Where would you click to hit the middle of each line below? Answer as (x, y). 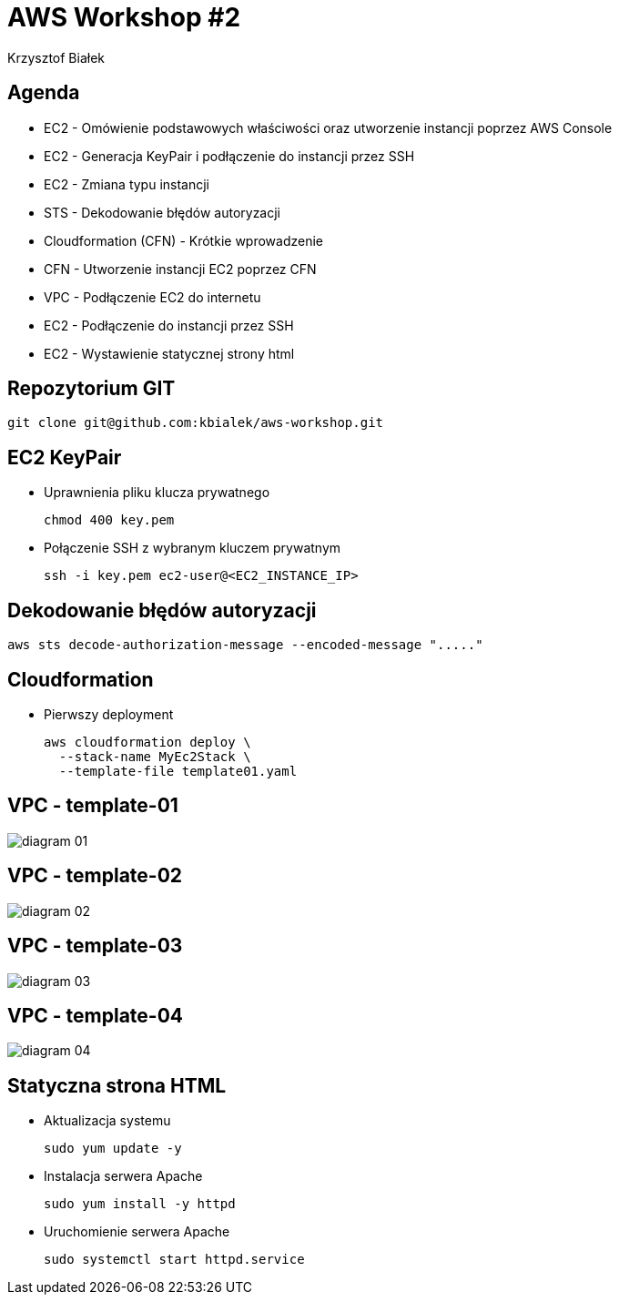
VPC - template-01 (93, 806)
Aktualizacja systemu (107, 1121)
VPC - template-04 (96, 1015)
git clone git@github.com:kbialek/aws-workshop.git (196, 423)
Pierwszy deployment (109, 714)
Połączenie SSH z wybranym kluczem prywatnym (193, 548)
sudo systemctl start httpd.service (174, 1260)
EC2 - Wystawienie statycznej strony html (169, 353)
